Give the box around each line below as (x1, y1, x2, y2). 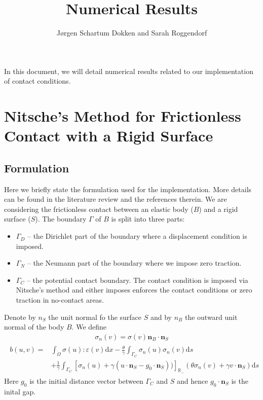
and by (150, 311, 172, 322)
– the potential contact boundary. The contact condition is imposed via (26, 274, 248, 285)
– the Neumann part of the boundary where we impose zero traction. (27, 258, 242, 268)
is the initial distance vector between (29, 375, 143, 386)
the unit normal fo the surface (48, 311, 142, 322)
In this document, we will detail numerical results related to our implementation (4, 65, 253, 76)
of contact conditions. (4, 76, 71, 86)
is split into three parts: (111, 213, 185, 224)
